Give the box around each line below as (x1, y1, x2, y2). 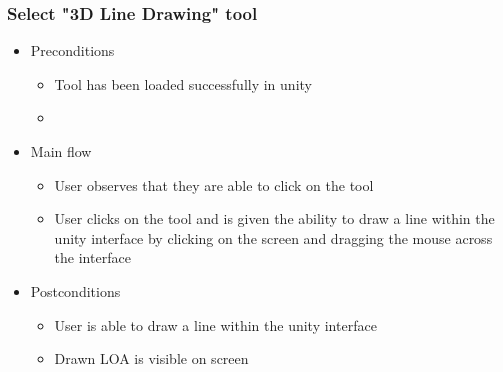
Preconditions (30, 40, 115, 61)
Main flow (30, 141, 92, 161)
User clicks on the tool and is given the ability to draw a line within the (54, 208, 495, 229)
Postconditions (30, 280, 121, 301)
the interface (54, 247, 131, 268)
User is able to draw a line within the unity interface (54, 314, 377, 335)
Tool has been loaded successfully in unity (54, 73, 312, 94)
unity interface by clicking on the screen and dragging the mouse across (54, 227, 493, 248)
